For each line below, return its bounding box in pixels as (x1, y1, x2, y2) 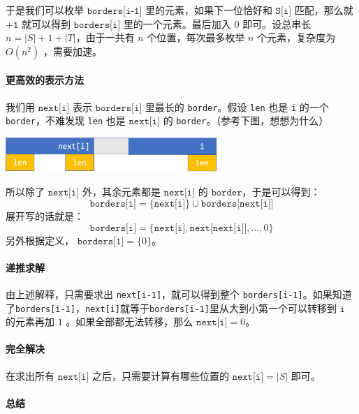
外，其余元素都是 (82, 184, 161, 199)
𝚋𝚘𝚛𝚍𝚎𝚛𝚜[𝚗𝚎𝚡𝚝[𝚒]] (200, 198, 274, 209)
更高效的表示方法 (6, 73, 84, 87)
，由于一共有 (75, 30, 135, 45)
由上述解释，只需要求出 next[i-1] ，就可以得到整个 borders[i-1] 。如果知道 (6, 286, 352, 301)
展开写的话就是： (6, 208, 84, 223)
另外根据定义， (6, 232, 74, 247)
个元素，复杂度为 (257, 30, 336, 45)
